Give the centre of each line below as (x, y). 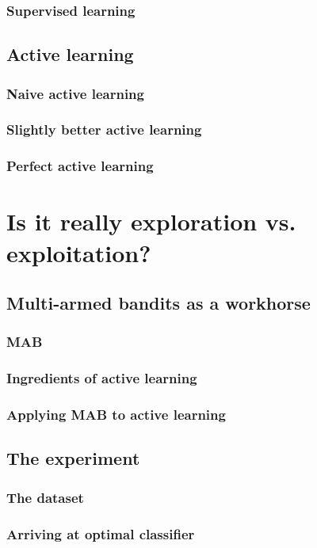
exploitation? (79, 252)
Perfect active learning (80, 166)
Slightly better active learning (104, 129)
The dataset (45, 497)
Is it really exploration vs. (151, 221)
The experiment (73, 458)
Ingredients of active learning (102, 378)
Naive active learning (75, 93)
